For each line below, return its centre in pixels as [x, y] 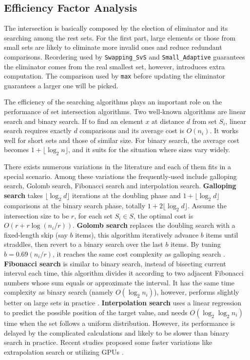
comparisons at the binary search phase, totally [75, 205]
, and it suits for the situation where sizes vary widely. [149, 150]
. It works [224, 130]
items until [222, 234]
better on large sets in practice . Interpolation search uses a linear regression [123, 303]
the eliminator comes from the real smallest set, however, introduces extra [115, 66]
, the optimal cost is [163, 215]
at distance [168, 121]
